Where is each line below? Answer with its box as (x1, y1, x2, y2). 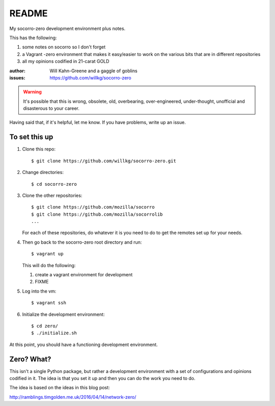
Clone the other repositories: (22, 192, 82, 198)
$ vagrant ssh (31, 300, 66, 306)
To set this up (9, 133, 53, 141)
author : (9, 68, 25, 74)
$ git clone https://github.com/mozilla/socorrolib (31, 211, 163, 217)
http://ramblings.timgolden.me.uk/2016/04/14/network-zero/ (9, 394, 136, 400)
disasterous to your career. (23, 105, 80, 111)
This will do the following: (22, 262, 76, 268)
